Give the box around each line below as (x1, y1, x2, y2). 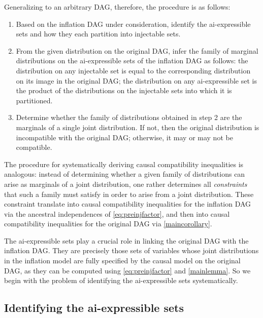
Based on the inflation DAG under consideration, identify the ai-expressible (16, 18, 251, 29)
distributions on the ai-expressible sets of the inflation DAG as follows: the (16, 55, 248, 66)
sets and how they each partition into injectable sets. (16, 28, 181, 39)
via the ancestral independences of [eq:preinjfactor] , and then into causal (4, 208, 230, 219)
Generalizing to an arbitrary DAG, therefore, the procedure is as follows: (4, 2, 231, 12)
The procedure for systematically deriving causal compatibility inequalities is (4, 158, 244, 169)
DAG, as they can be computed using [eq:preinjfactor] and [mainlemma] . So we (4, 265, 251, 275)
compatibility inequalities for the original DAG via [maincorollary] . (4, 218, 212, 229)
